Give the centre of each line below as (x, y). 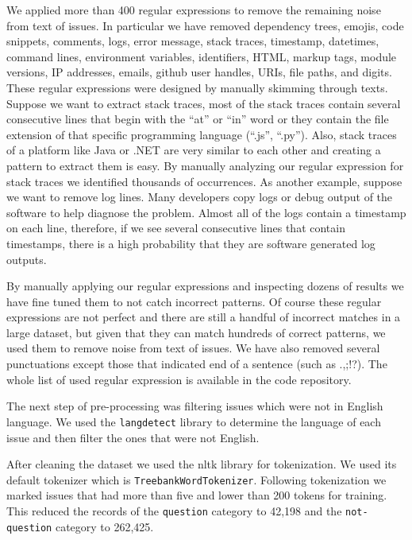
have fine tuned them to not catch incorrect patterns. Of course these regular (194, 301)
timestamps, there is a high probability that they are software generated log (191, 243)
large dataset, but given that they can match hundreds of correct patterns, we (196, 332)
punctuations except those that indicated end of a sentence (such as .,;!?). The (197, 364)
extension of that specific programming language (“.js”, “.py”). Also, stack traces (202, 134)
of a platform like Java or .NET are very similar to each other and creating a (194, 150)
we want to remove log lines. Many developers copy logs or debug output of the (200, 197)
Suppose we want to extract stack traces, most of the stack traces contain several (204, 103)
